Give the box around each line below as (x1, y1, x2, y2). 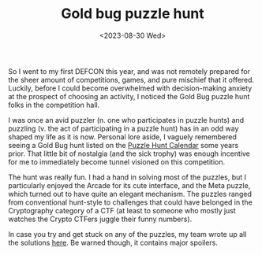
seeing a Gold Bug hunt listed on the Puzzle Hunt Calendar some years (8, 140, 239, 150)
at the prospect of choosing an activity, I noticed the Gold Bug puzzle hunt (8, 91, 250, 101)
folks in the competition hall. (8, 100, 100, 109)
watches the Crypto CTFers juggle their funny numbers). (8, 214, 193, 224)
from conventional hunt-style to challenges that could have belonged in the (8, 198, 253, 207)
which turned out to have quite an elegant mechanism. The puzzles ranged (8, 189, 253, 198)
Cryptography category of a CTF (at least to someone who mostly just (8, 205, 237, 215)
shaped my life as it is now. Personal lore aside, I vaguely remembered (8, 131, 237, 142)
